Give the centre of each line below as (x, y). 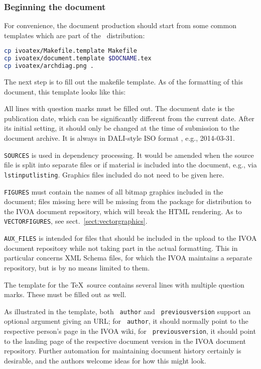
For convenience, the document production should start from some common (120, 25)
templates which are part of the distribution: (75, 35)
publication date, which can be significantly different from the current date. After (129, 118)
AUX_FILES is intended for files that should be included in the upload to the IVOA (130, 238)
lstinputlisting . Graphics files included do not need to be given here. (114, 174)
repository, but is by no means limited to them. (77, 267)
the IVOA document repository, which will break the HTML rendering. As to (123, 211)
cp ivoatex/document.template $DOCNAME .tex (78, 59)
